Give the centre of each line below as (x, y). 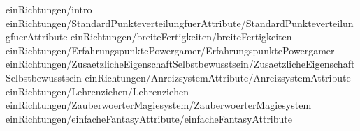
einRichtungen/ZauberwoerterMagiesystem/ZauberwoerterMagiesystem (159, 105)
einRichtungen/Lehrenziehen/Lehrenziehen (98, 91)
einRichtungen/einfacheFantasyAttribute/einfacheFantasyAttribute (149, 118)
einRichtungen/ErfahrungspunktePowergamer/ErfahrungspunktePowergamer (170, 50)
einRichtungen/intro (49, 9)
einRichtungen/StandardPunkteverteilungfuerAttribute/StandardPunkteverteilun (180, 23)
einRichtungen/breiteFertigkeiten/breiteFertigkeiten (181, 37)
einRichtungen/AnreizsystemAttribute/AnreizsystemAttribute (218, 77)
